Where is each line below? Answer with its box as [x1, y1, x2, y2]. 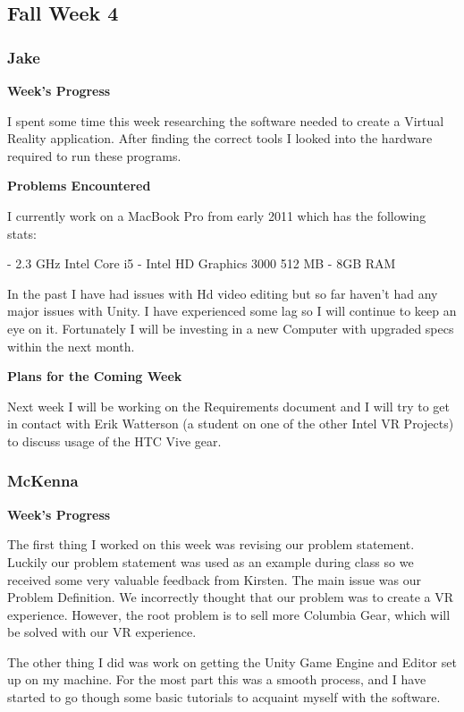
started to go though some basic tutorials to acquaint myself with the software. [7, 688, 441, 707]
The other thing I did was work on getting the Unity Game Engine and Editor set [7, 652, 457, 671]
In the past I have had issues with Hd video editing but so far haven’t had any [7, 284, 438, 302]
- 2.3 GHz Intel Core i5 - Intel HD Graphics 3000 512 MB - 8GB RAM [7, 254, 396, 273]
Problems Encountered [7, 176, 151, 195]
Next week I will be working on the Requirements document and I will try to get [7, 396, 451, 415]
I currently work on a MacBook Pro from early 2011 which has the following [7, 206, 426, 225]
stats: [7, 224, 37, 242]
